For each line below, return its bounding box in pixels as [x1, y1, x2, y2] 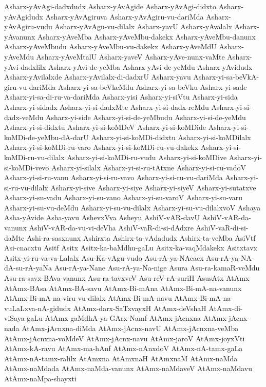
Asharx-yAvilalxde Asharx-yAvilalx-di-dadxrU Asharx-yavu [4, 71, 191, 82]
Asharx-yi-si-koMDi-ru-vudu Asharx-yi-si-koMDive [67, 151, 227, 162]
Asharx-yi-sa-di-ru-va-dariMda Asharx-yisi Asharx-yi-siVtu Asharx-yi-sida [4, 91, 238, 102]
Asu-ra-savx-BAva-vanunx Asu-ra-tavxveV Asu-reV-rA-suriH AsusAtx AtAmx [4, 273, 250, 283]
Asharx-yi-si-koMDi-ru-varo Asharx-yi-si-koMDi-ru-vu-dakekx [4, 142, 199, 152]
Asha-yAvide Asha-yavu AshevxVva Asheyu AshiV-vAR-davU [4, 212, 200, 223]
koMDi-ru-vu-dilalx [4, 151, 65, 162]
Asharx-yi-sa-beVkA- [193, 71, 259, 82]
